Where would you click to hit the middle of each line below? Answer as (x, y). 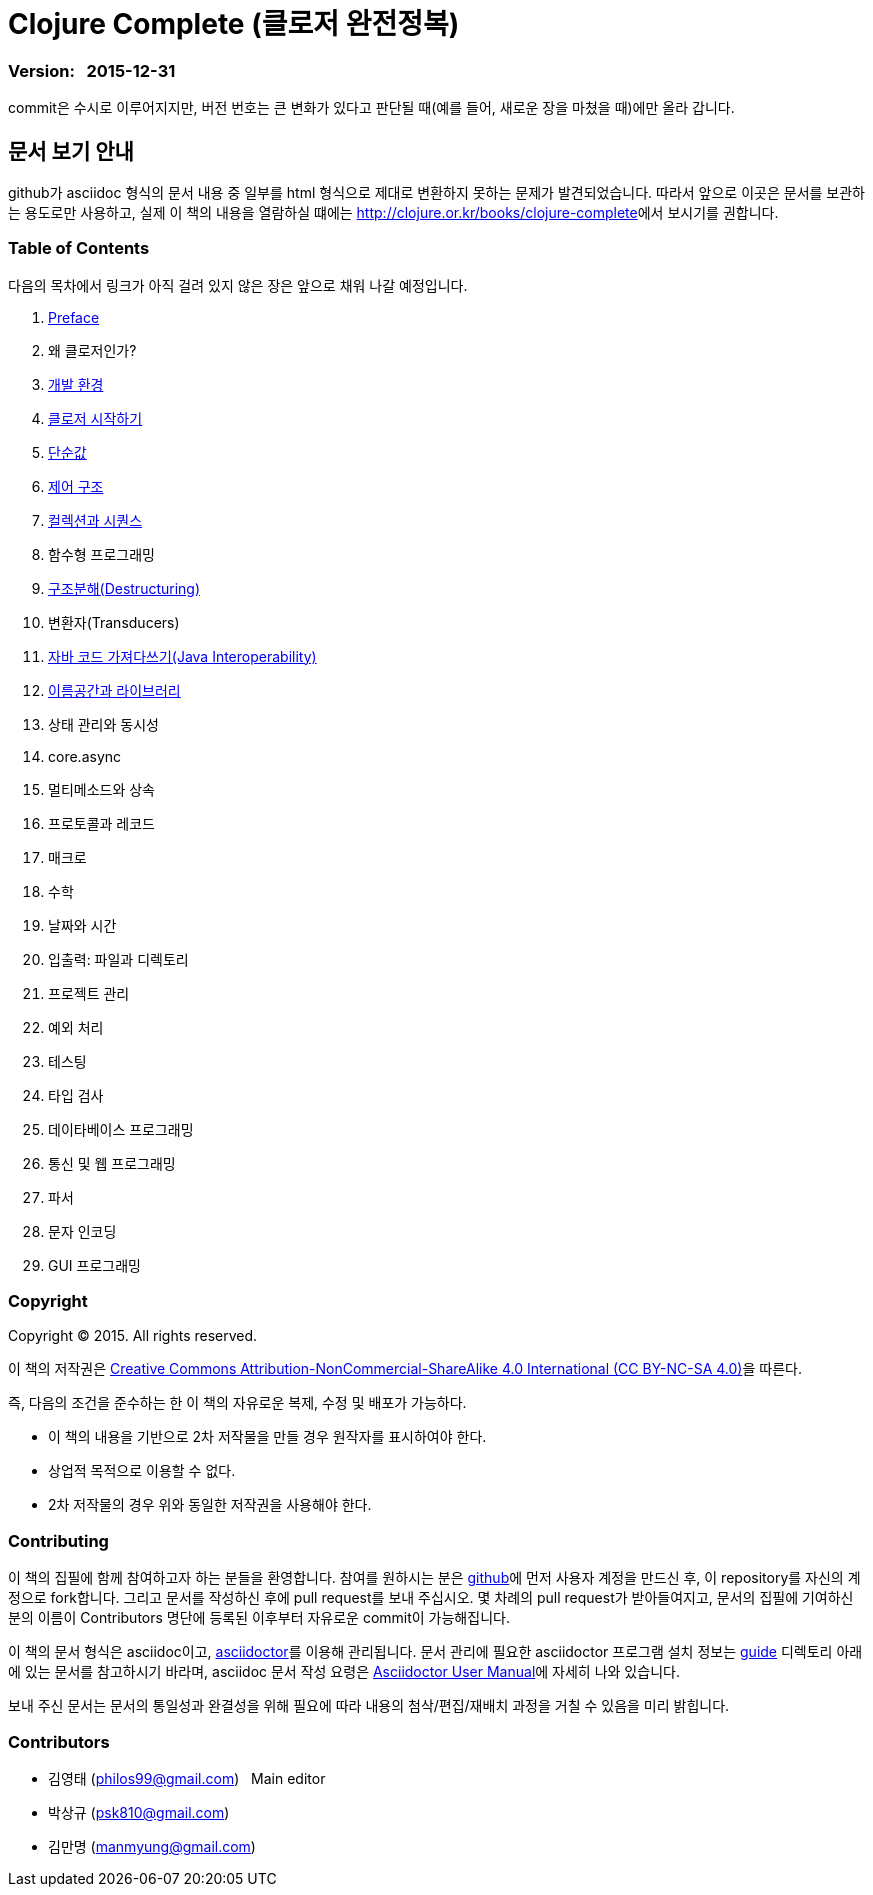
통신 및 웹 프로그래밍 (112, 1163)
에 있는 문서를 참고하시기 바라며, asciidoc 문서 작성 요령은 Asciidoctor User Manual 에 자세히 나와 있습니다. (344, 1672)
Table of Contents (79, 248)
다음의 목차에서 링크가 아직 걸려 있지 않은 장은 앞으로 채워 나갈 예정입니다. (238, 285)
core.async (85, 756)
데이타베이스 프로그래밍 (121, 1129)
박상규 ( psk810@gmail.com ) (139, 1812)
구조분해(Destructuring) (124, 588)
